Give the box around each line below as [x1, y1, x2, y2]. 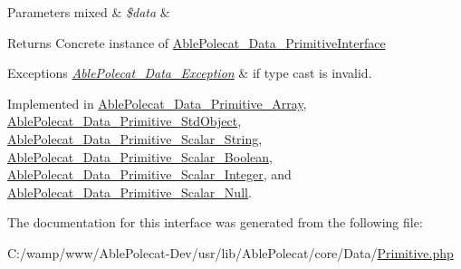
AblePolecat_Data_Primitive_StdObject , [7, 111, 242, 130]
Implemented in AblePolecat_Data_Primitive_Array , [7, 93, 307, 112]
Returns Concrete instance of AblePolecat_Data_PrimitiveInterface [7, 33, 386, 52]
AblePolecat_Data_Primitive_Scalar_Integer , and [7, 165, 292, 184]
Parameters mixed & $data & [7, 3, 170, 21]
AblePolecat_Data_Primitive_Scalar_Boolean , [7, 147, 273, 166]
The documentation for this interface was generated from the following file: [7, 213, 423, 232]
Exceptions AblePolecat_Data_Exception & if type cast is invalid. [7, 63, 372, 82]
